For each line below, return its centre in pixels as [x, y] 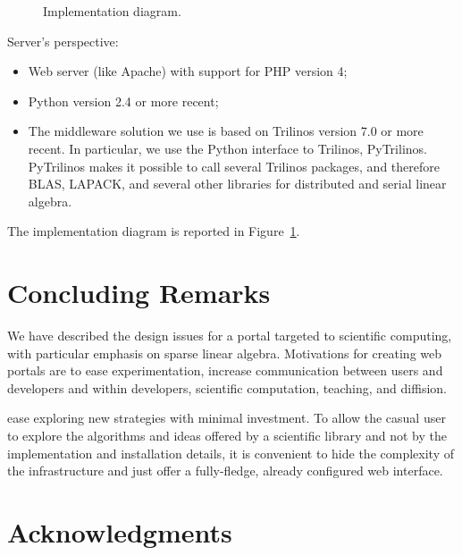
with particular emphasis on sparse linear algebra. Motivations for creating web [225, 353]
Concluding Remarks [139, 293]
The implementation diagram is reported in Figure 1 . [154, 231]
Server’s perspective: [63, 41]
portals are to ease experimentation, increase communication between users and [225, 370]
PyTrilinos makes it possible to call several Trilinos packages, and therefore [234, 166]
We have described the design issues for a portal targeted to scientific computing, [230, 336]
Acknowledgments [120, 532]
